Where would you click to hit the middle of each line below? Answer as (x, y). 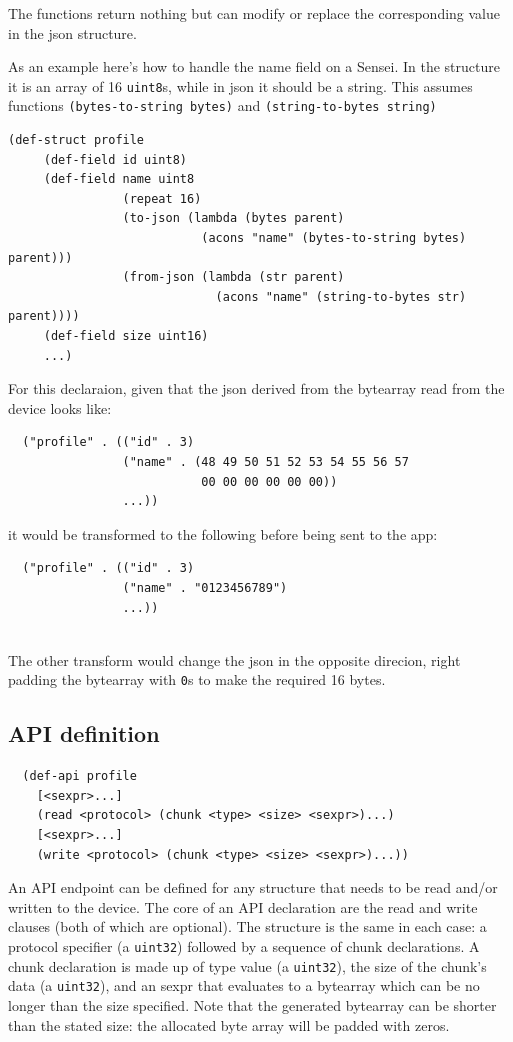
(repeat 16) (162, 198)
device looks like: (60, 407)
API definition (84, 733)
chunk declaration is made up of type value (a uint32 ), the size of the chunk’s (247, 965)
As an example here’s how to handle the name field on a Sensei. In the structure (254, 66)
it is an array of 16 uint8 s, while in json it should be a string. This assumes (240, 85)
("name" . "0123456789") (205, 587)
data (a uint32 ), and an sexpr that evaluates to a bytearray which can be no (244, 985)
